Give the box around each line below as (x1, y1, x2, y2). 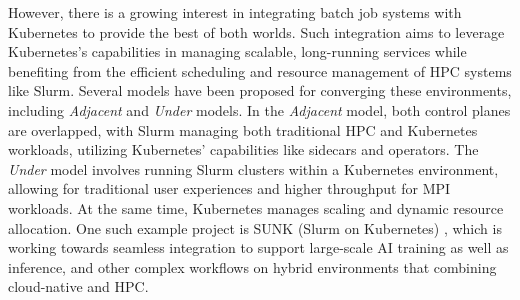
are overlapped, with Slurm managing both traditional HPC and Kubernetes (8, 119, 478, 140)
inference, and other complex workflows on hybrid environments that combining (8, 256, 497, 277)
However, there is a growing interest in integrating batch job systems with (8, 2, 462, 22)
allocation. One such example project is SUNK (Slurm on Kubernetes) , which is (8, 217, 502, 238)
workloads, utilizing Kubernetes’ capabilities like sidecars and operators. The (8, 139, 479, 160)
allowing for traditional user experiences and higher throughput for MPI (8, 178, 451, 199)
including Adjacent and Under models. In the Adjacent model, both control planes (8, 99, 511, 120)
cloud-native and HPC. (8, 276, 149, 297)
